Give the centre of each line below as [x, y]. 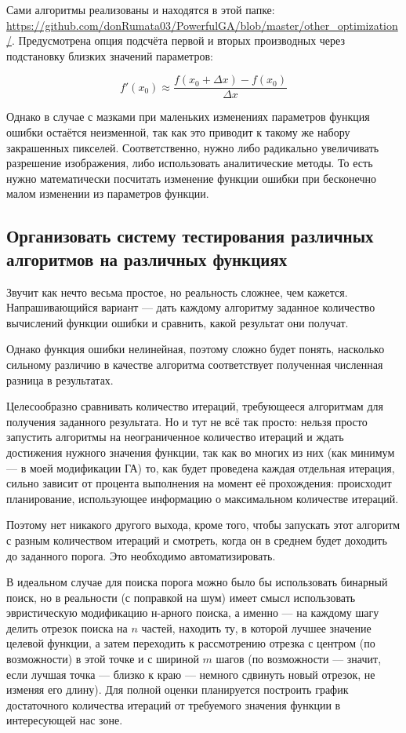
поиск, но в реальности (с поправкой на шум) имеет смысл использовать [181, 597]
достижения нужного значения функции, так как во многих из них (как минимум [201, 452]
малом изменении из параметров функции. [108, 193]
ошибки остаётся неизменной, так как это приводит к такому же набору [178, 132]
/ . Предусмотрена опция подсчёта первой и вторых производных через [176, 40]
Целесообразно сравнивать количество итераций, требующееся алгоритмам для [195, 406]
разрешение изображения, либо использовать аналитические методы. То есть [190, 163]
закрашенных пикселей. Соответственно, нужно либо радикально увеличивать [193, 147]
